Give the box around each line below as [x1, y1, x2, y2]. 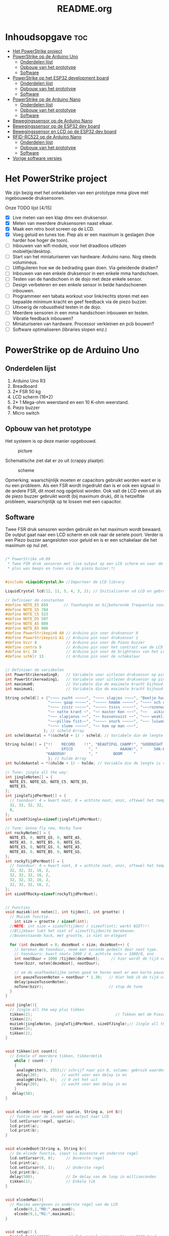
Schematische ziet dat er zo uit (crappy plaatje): [5, 457, 105, 463]
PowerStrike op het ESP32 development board [12, 75, 109, 81]
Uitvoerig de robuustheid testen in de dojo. [12, 304, 102, 310]
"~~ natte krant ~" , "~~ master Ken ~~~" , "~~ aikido [48, 710, 167, 715]
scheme [18, 467, 35, 473]
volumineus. [12, 259, 38, 265]
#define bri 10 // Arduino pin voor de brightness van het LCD [5, 649, 167, 655]
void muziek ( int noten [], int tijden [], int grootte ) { [5, 910, 125, 915]
